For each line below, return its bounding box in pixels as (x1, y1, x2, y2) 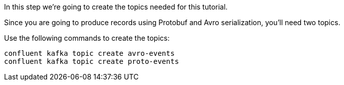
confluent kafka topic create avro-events (4, 49, 175, 57)
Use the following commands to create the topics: (4, 34, 170, 42)
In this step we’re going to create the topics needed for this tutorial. (4, 3, 228, 11)
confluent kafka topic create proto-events (4, 57, 179, 65)
